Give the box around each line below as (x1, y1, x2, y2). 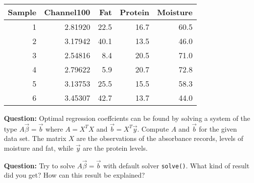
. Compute (137, 123, 169, 134)
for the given (199, 123, 237, 134)
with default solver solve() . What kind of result (103, 160, 250, 170)
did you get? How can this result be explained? (4, 170, 145, 180)
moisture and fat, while (4, 143, 74, 153)
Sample (8, 6, 37, 18)
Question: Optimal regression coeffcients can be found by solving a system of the (4, 113, 251, 123)
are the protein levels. (83, 143, 148, 153)
